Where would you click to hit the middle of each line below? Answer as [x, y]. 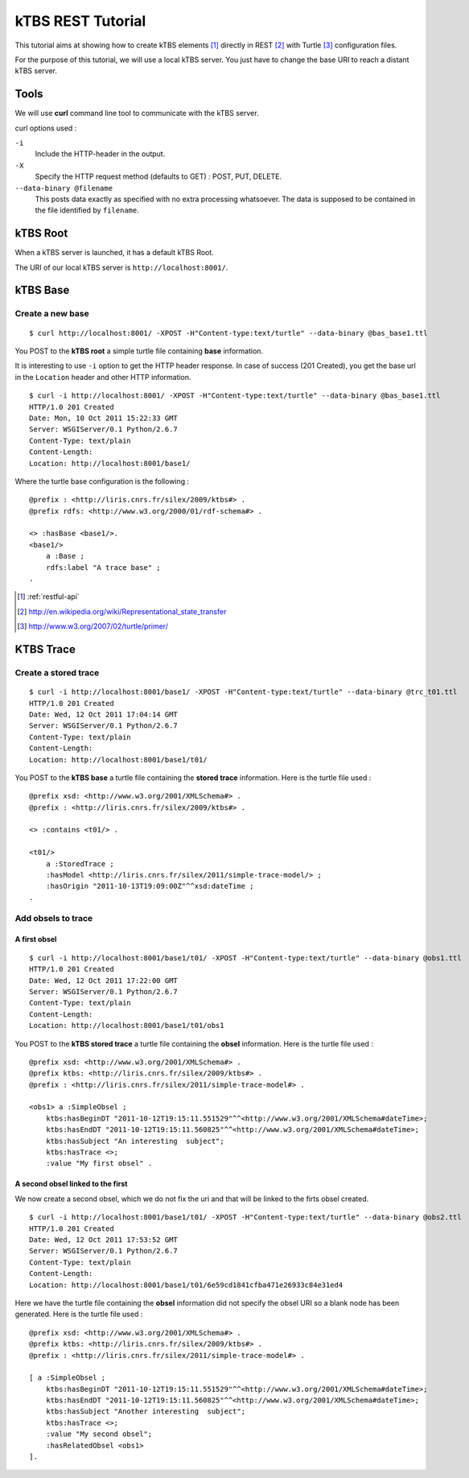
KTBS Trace [45, 649]
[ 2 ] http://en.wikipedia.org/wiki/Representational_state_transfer [122, 611]
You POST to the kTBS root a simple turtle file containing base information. [139, 351]
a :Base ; [65, 556]
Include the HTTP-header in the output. [100, 154]
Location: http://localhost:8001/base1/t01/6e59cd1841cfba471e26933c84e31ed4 [186, 1285]
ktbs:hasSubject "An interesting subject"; [135, 1141]
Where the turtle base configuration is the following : [102, 481]
